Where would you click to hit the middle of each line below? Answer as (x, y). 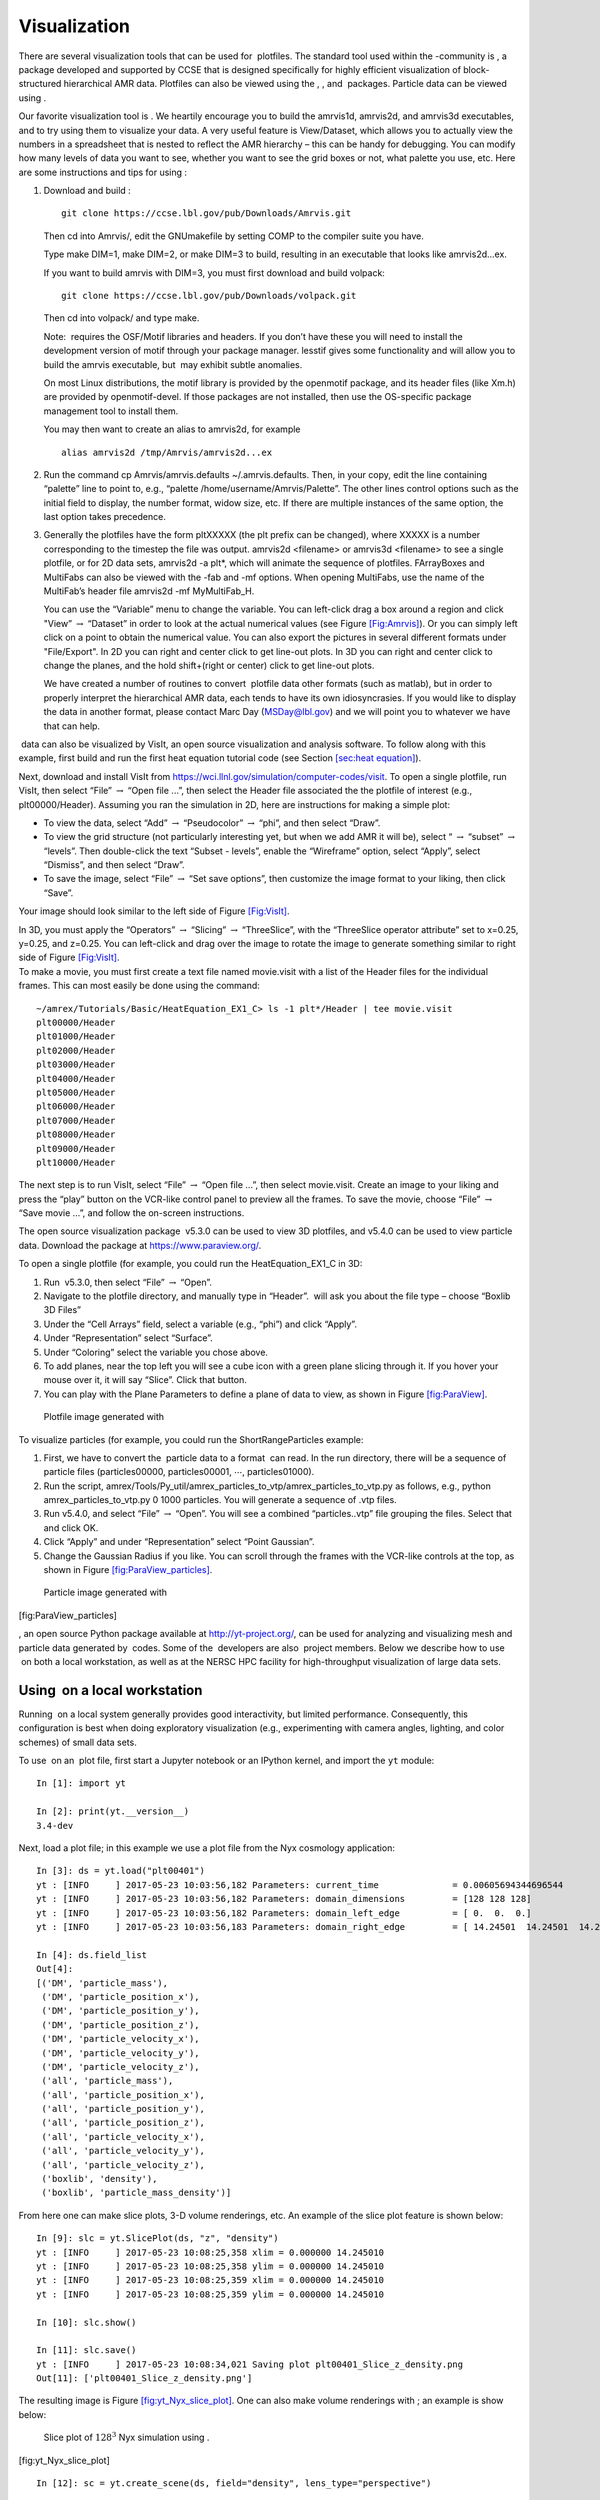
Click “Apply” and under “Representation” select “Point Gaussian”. (179, 1542)
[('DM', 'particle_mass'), (102, 1983)
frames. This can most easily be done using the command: (139, 986)
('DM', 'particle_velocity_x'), (120, 2039)
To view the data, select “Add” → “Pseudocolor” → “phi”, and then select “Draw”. (212, 822)
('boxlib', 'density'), (99, 2179)
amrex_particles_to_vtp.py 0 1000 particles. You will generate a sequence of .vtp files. (220, 1500)
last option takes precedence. (105, 517)
